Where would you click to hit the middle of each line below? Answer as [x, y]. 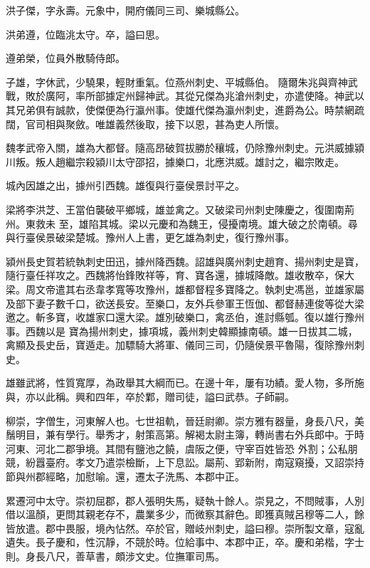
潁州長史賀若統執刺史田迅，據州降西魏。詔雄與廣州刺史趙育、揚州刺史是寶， [185, 261]
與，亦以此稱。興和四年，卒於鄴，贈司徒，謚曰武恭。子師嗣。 [150, 397]
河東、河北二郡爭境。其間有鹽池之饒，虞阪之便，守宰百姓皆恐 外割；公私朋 [182, 448]
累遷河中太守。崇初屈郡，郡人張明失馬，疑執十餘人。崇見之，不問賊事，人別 [185, 500]
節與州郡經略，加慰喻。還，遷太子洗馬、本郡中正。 [125, 477]
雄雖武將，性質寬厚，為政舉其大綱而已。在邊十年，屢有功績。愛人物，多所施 [185, 383]
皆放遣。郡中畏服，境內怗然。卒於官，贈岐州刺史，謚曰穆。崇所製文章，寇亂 [185, 528]
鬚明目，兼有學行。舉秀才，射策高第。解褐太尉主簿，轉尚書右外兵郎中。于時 [185, 435]
